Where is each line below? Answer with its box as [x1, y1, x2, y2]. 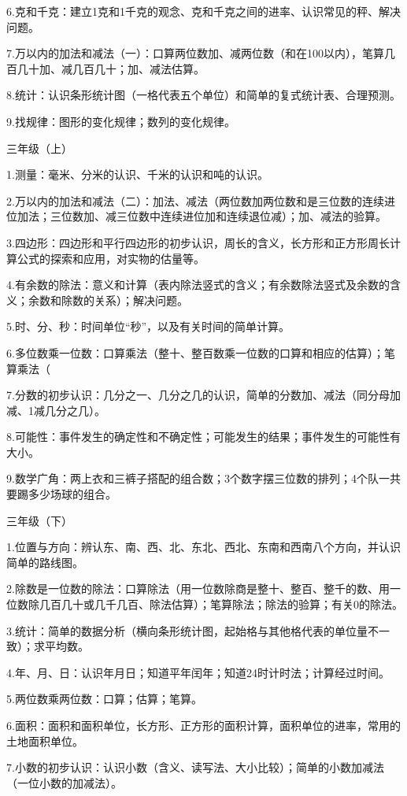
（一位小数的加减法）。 [6, 774, 122, 790]
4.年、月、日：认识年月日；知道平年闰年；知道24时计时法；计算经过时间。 [6, 664, 390, 680]
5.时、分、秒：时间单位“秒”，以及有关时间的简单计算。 [6, 318, 290, 335]
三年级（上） [6, 139, 72, 156]
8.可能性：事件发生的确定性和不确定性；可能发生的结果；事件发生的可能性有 [6, 428, 401, 445]
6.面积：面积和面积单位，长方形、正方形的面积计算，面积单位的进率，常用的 [6, 717, 401, 733]
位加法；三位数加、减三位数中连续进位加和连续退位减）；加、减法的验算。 [6, 208, 387, 224]
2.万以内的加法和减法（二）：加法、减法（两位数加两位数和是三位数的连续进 [6, 192, 395, 209]
